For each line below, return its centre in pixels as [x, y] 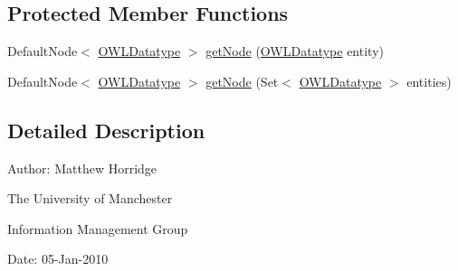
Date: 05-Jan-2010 [58, 259]
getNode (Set [242, 81]
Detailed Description [106, 130]
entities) [429, 81]
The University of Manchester [90, 198]
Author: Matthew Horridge [82, 168]
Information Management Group [98, 228]
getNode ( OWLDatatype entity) [295, 51]
